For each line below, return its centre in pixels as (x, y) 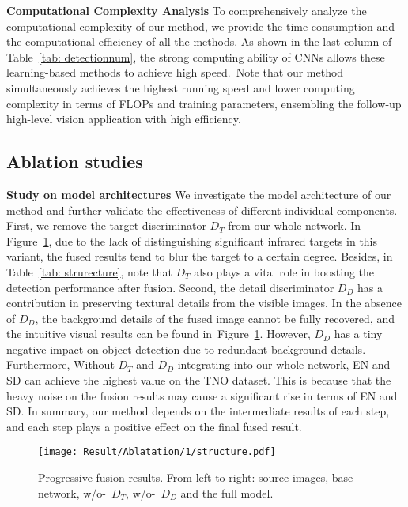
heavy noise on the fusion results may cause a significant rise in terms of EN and (202, 395)
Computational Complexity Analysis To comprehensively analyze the (187, 10)
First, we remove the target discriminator (106, 225)
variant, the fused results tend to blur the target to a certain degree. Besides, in (200, 256)
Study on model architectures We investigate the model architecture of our (199, 194)
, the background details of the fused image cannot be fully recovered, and (215, 318)
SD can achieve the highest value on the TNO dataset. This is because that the (199, 380)
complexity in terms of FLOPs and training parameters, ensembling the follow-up (204, 103)
